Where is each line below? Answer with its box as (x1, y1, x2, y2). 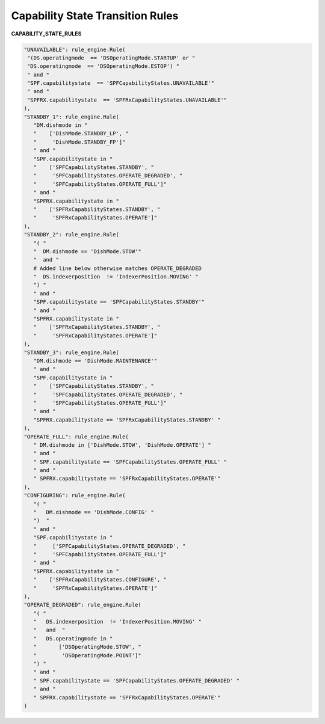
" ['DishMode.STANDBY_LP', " (33, 130, 129, 137)
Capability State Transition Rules (11, 9, 179, 22)
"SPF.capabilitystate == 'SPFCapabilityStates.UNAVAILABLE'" (27, 80, 215, 87)
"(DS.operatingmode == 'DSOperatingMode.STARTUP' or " (27, 54, 196, 61)
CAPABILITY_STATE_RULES (11, 30, 82, 37)
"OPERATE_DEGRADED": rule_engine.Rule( (23, 601, 141, 609)
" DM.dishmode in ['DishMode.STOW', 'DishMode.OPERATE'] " (33, 441, 211, 448)
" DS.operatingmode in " (33, 635, 113, 642)
